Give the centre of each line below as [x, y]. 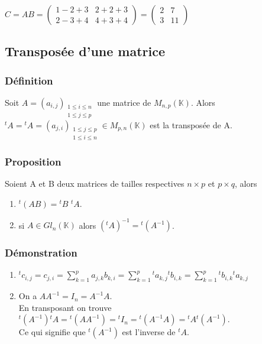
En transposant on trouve [65, 307]
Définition [29, 80]
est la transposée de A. [191, 124]
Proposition [33, 162]
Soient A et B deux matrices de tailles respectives [95, 184]
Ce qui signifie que [52, 332]
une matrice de [124, 102]
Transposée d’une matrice [85, 51]
